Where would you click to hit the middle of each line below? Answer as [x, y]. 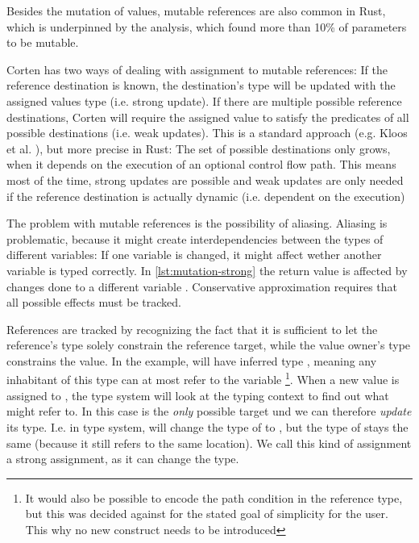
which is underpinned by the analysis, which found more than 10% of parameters [207, 26]
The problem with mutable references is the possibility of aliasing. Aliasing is [197, 223]
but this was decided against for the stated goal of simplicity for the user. [207, 514]
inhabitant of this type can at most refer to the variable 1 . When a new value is [203, 378]
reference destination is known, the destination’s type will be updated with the [201, 85]
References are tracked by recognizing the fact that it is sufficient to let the [192, 329]
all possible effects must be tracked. [94, 302]
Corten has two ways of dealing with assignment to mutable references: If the [197, 69]
